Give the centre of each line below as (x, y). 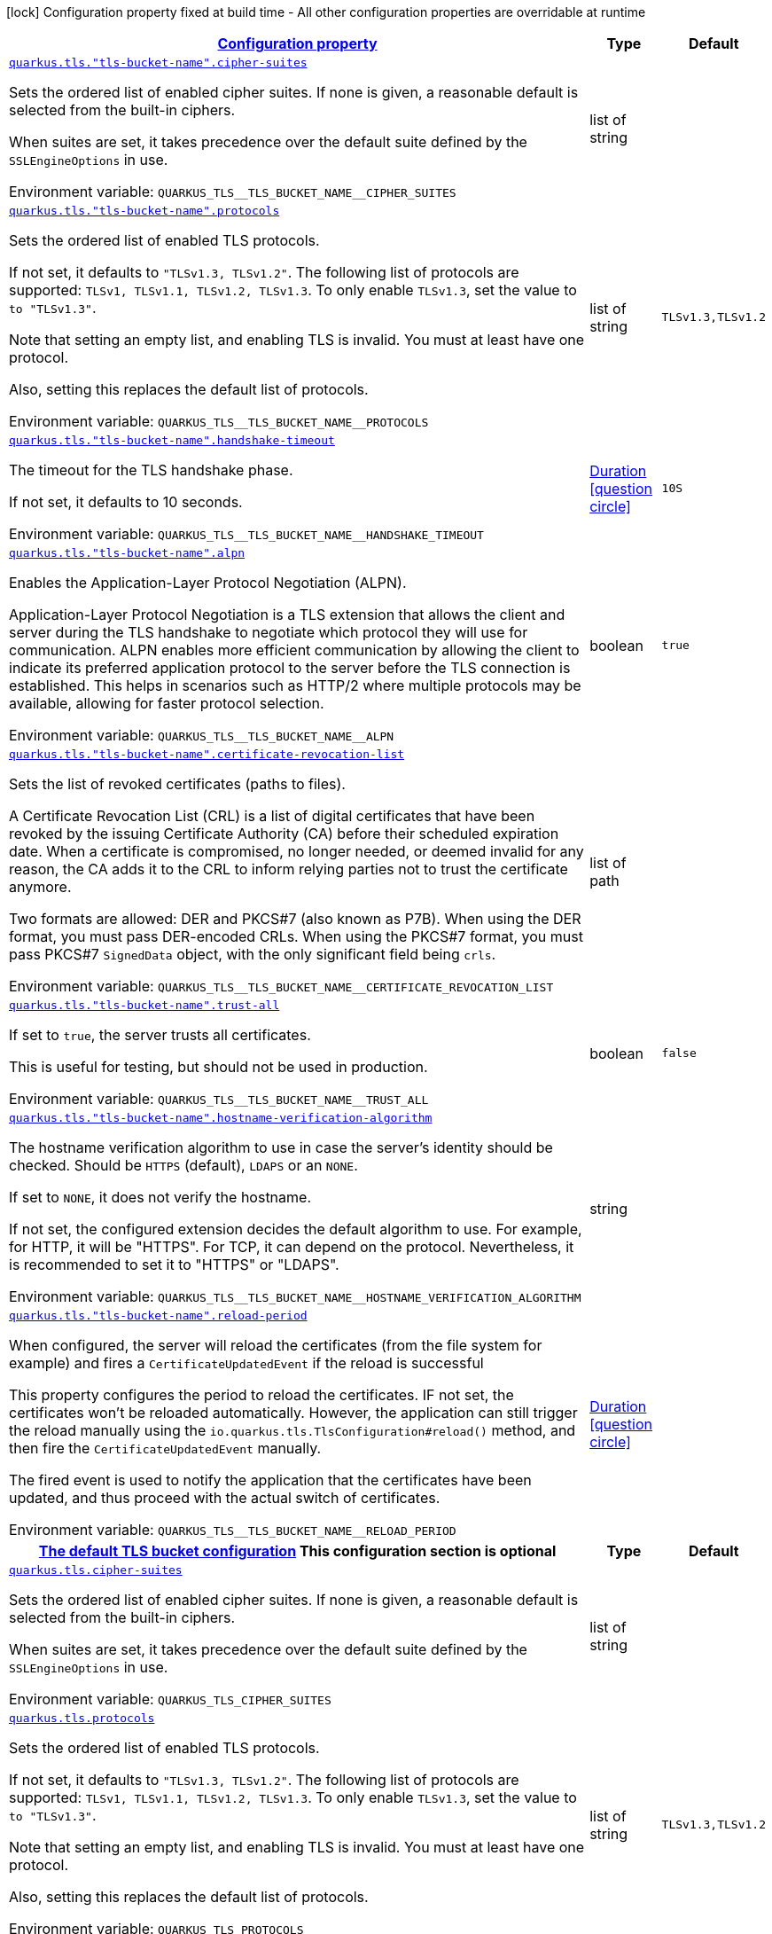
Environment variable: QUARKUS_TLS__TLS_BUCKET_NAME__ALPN (202, 735)
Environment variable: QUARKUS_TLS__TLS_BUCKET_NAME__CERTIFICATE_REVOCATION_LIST (281, 986)
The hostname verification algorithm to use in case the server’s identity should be (281, 1147)
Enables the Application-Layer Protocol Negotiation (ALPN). (208, 583)
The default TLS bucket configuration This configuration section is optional (297, 1551)
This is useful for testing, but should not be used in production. (218, 1067)
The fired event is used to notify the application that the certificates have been (270, 1480)
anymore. (40, 887)
